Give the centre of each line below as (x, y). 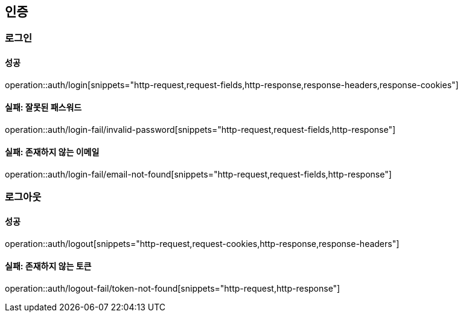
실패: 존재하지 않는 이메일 (52, 152)
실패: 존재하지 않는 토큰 (48, 266)
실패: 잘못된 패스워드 (43, 107)
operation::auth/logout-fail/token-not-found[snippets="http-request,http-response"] (173, 288)
